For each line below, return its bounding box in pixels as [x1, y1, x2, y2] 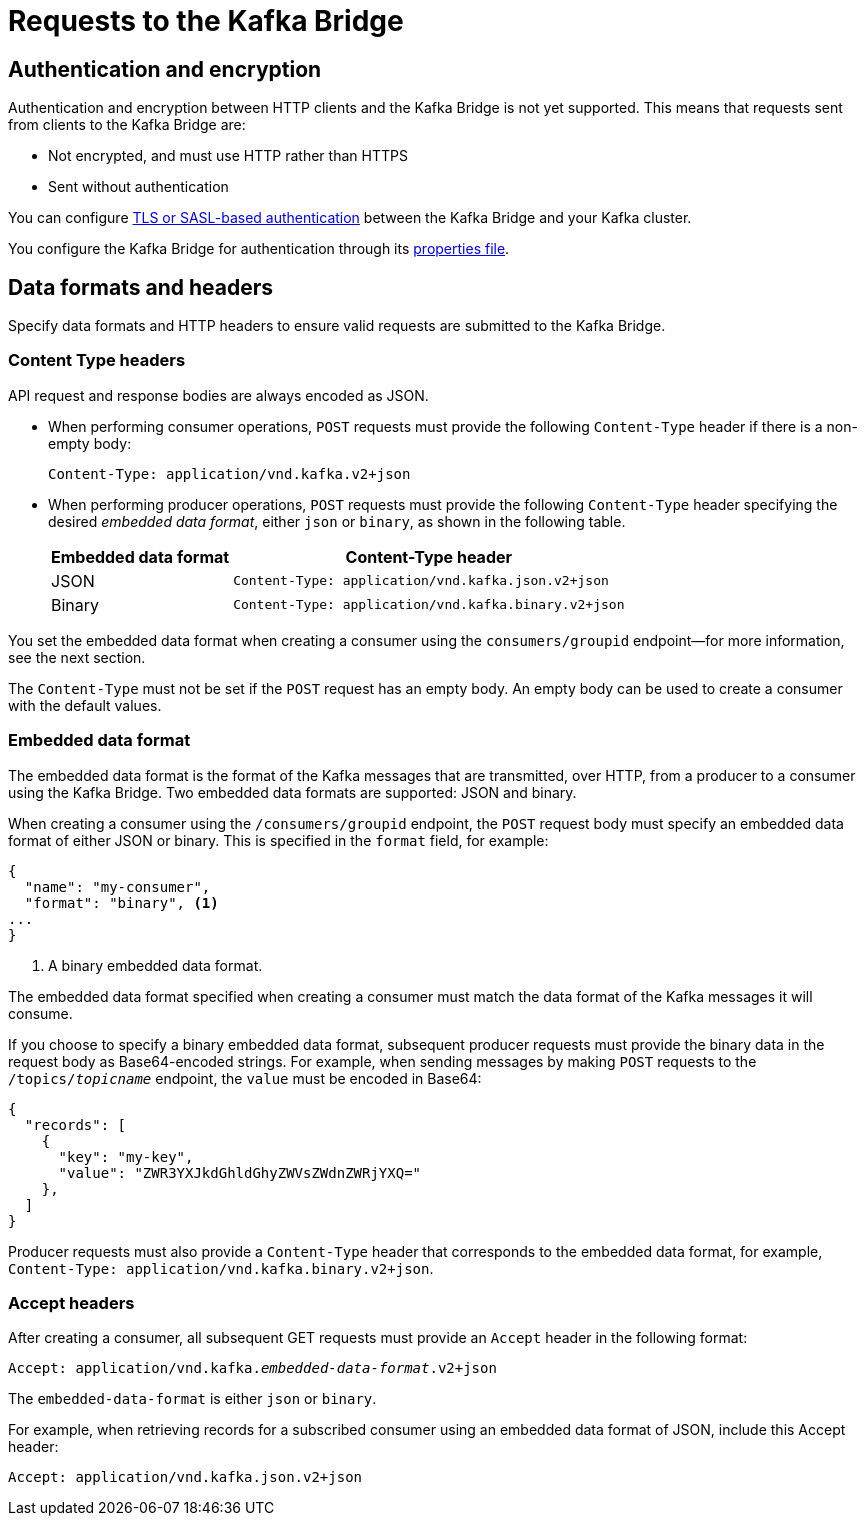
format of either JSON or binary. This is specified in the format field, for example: [8, 831, 549, 849]
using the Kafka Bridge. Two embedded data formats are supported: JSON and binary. [8, 783, 577, 801]
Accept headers [8, 1292, 135, 1313]
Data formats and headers [8, 274, 273, 300]
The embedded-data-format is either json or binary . [8, 1390, 377, 1408]
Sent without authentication [48, 178, 229, 196]
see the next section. [8, 648, 146, 666]
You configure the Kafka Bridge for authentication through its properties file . [8, 240, 510, 258]
